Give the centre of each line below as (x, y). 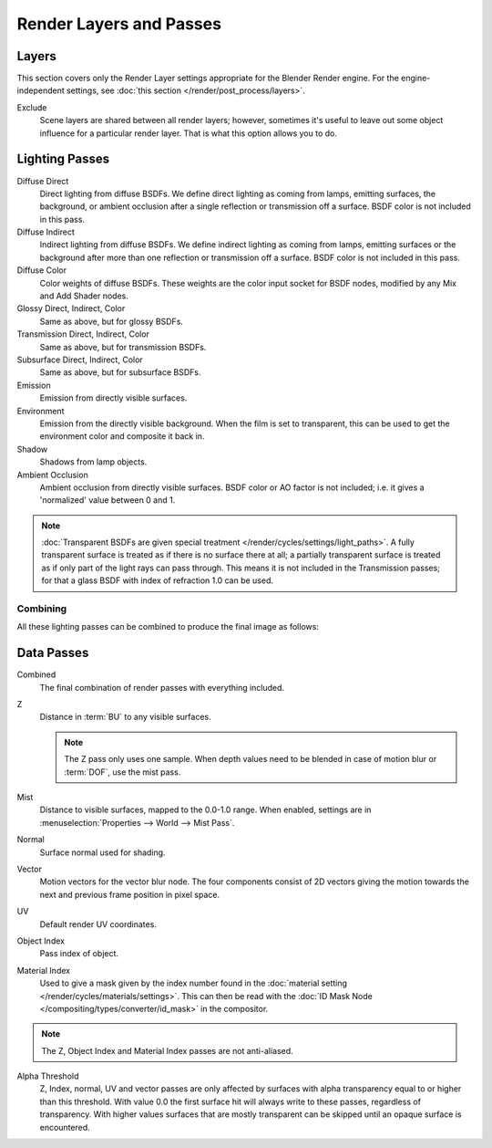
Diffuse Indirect (46, 232)
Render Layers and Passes (119, 24)
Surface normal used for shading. (102, 852)
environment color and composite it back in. (122, 436)
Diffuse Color (42, 270)
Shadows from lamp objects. (93, 462)
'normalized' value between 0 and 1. (108, 500)
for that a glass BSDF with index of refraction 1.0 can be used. (157, 580)
